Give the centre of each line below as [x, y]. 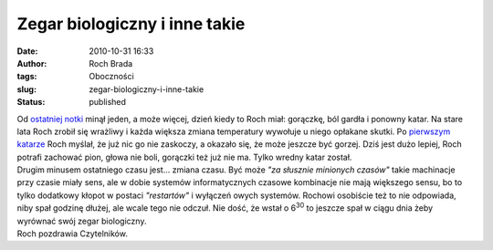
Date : [27, 51]
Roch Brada [111, 63]
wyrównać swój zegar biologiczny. [82, 221]
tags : [27, 77]
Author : [32, 63]
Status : [31, 102]
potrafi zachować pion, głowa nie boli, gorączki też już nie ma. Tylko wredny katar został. [184, 157]
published [108, 102]
